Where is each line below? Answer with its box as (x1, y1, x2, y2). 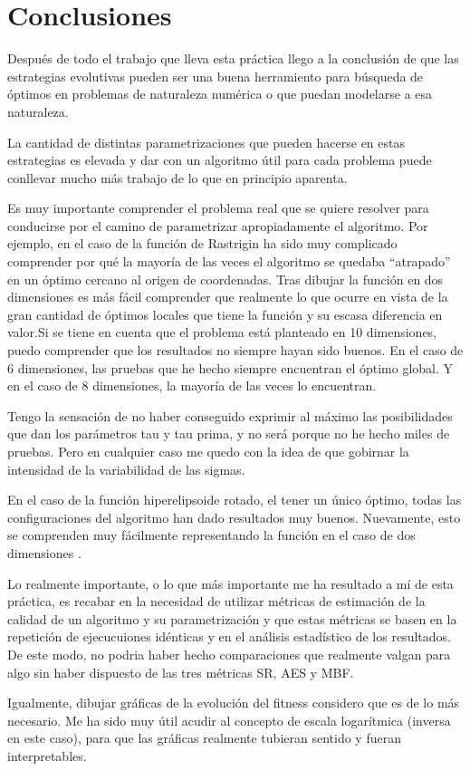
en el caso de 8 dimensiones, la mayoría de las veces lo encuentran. (7, 376, 377, 395)
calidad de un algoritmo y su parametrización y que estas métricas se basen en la (7, 609, 457, 628)
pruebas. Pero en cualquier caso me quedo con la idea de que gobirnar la (7, 442, 409, 460)
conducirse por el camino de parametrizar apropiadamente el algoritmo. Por (7, 216, 428, 235)
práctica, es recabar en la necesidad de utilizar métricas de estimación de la (7, 592, 426, 611)
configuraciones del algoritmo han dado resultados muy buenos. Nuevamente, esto (7, 507, 461, 526)
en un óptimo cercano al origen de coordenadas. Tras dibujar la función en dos (7, 269, 444, 288)
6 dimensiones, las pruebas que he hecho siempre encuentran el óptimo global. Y (7, 358, 454, 377)
